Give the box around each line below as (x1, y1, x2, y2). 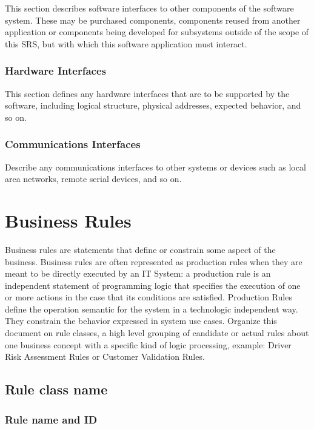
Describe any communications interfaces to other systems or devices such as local (5, 160, 306, 173)
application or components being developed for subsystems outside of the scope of (5, 25, 309, 38)
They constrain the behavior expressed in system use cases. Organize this (5, 314, 277, 327)
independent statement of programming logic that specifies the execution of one (5, 279, 301, 291)
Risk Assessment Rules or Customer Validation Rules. (5, 350, 205, 363)
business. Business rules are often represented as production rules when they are (5, 255, 302, 268)
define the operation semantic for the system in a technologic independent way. (5, 302, 298, 315)
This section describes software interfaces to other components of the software (5, 2, 294, 14)
